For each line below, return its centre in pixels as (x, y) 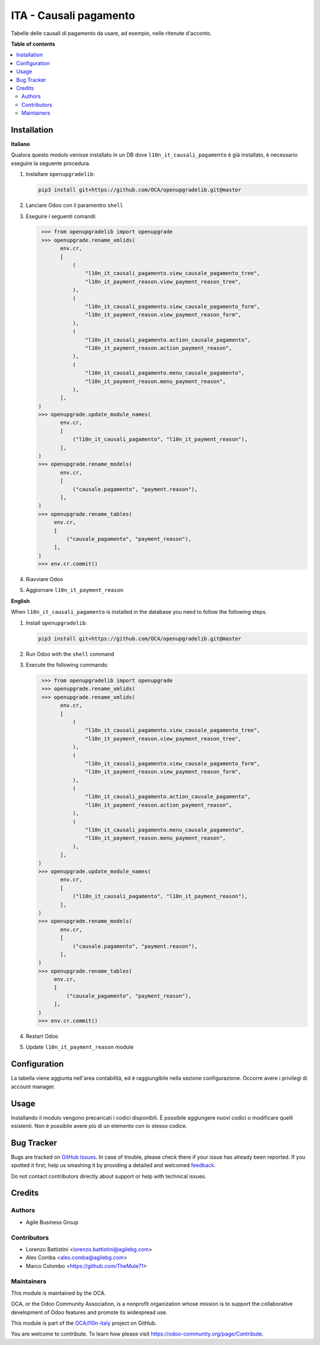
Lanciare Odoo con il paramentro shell (75, 205)
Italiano (20, 144)
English (20, 601)
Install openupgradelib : (56, 623)
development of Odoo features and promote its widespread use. (89, 1312)
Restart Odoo (42, 1036)
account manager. (33, 1086)
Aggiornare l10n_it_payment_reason (75, 590)
